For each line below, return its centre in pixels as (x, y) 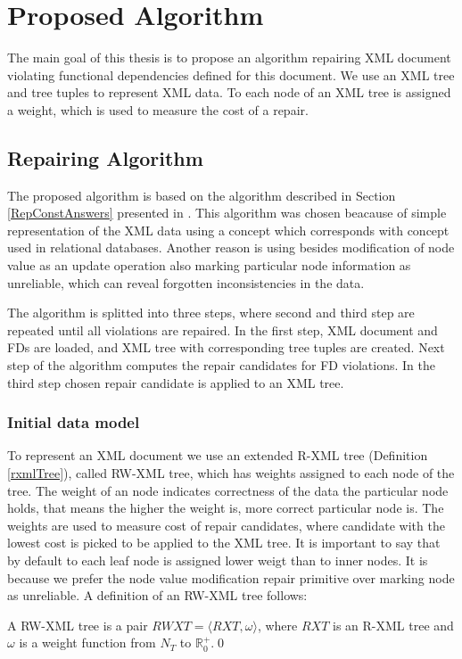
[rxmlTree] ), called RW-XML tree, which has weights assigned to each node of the (231, 473)
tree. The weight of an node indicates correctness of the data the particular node (228, 490)
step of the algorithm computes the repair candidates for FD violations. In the (221, 365)
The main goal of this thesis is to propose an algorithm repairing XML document (229, 58)
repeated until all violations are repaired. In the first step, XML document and (223, 329)
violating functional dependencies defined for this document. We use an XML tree (231, 74)
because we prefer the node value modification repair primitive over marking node (231, 577)
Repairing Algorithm (105, 157)
